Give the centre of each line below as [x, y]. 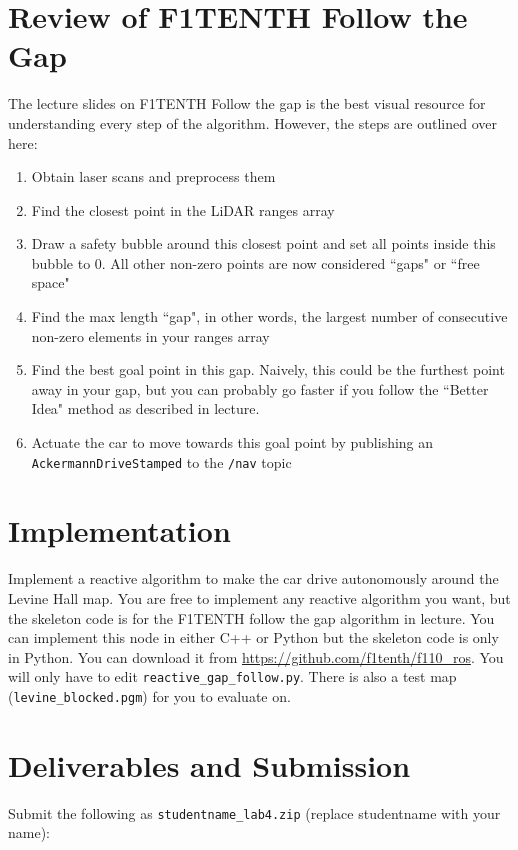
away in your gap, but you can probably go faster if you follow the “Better [260, 388]
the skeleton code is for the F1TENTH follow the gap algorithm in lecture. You [251, 617]
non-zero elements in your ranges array [150, 335]
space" [50, 282]
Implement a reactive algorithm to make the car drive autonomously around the [253, 578]
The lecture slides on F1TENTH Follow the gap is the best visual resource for [247, 103]
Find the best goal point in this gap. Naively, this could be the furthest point [268, 369]
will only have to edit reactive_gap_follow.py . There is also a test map [232, 676]
